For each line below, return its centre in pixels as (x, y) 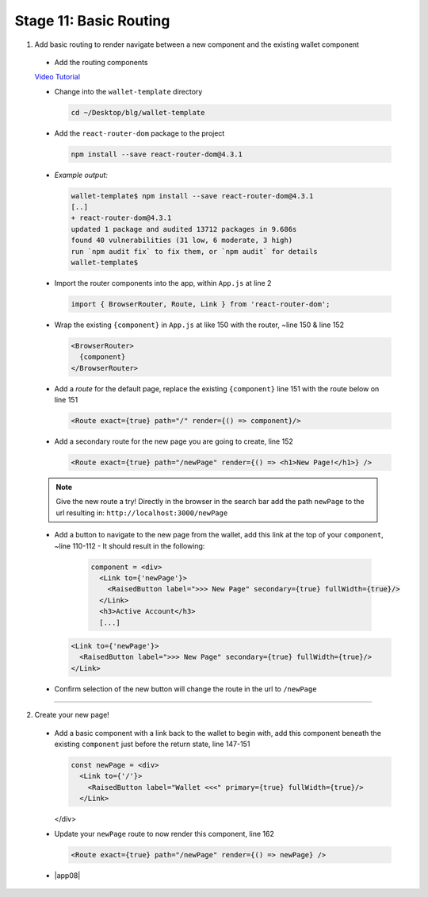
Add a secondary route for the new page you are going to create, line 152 (174, 441)
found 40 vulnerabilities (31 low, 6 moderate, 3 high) (182, 241)
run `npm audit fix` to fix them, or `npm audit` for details (194, 251)
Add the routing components (101, 62)
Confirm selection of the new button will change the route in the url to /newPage (185, 689)
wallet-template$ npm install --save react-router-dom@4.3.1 (192, 196)
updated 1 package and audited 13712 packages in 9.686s (184, 229)
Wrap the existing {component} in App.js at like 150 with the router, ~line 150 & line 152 (199, 325)
